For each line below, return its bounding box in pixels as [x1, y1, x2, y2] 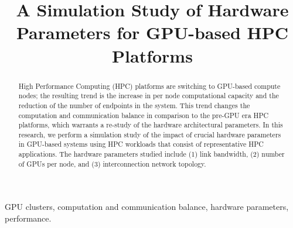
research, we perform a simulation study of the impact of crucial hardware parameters [18, 129, 281, 139]
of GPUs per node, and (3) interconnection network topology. [18, 158, 206, 168]
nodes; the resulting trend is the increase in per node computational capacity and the [18, 91, 279, 101]
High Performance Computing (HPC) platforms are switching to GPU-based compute [18, 81, 281, 91]
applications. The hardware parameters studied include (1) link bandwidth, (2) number [18, 149, 285, 159]
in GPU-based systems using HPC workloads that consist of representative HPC [18, 139, 264, 149]
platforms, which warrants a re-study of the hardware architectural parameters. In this [18, 120, 283, 130]
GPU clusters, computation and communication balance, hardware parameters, [5, 201, 289, 213]
